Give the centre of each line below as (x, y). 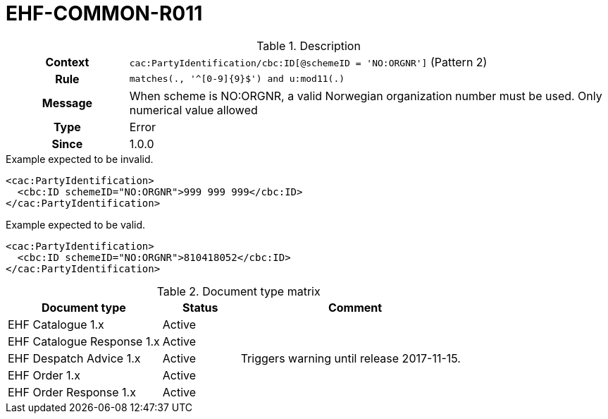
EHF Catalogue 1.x (56, 324)
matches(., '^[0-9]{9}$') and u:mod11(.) (237, 79)
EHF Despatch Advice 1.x (74, 358)
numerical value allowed (193, 110)
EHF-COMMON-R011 (104, 13)
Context (67, 62)
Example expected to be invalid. (80, 159)
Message (67, 103)
